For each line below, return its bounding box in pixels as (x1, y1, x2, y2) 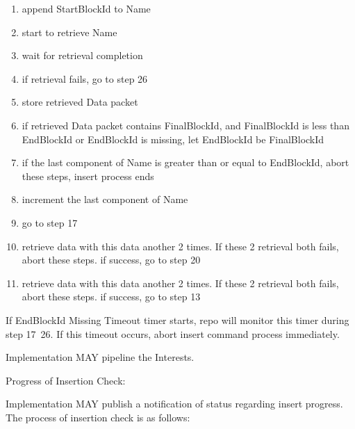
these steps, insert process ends (22, 168, 154, 183)
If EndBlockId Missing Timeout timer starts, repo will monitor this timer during (6, 312, 349, 327)
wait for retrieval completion (22, 48, 143, 63)
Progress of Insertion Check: (6, 373, 126, 387)
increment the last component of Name (22, 192, 188, 207)
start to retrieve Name (22, 24, 117, 39)
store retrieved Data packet (22, 95, 138, 109)
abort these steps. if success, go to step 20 (22, 252, 201, 267)
